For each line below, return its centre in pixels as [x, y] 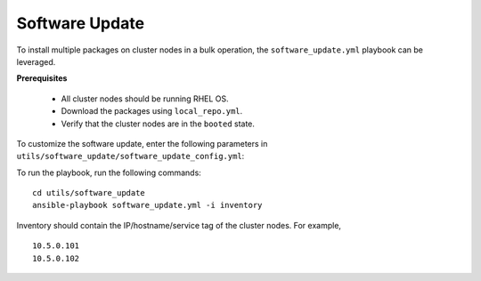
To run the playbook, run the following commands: [109, 173]
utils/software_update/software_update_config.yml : [130, 157]
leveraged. [36, 61]
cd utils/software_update [89, 193]
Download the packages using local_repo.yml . [152, 111]
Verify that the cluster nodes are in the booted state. [158, 124]
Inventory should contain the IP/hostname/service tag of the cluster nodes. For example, [179, 225]
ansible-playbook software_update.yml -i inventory [147, 205]
